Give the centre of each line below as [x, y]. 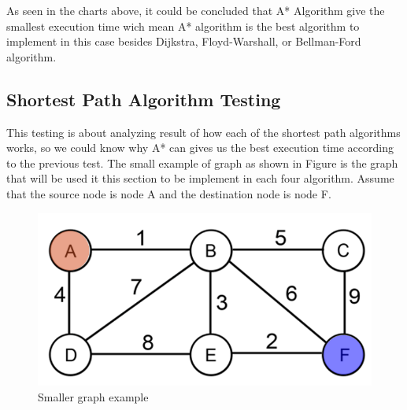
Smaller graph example [93, 396]
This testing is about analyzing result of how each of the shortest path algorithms [203, 132]
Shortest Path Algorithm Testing [144, 99]
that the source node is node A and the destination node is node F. [169, 193]
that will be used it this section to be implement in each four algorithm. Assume [200, 178]
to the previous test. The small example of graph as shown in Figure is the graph [202, 163]
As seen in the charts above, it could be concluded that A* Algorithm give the [196, 10]
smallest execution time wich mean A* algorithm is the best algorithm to [183, 26]
